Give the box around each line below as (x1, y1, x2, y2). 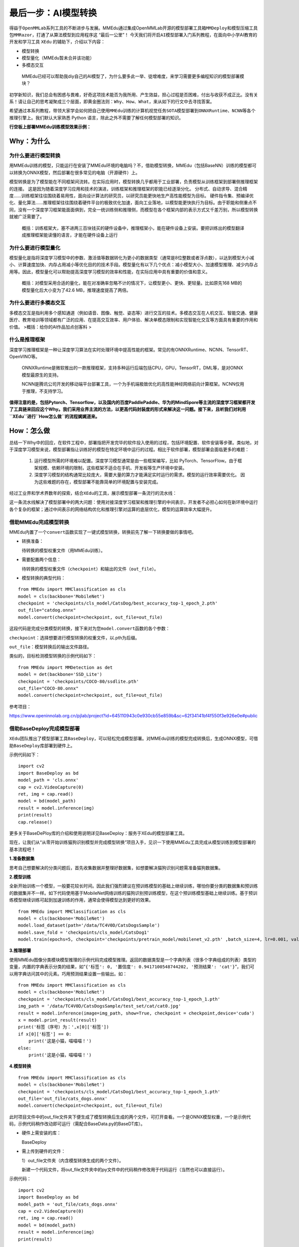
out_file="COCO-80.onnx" (18, 686, 79, 691)
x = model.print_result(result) (18, 1017, 97, 1023)
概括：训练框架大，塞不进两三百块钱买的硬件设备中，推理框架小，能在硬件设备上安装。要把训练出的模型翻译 (21, 225, 244, 231)
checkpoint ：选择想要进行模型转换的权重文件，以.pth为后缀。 (9, 634, 140, 640)
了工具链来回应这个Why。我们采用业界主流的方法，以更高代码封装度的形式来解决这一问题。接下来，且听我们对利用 (9, 407, 246, 413)
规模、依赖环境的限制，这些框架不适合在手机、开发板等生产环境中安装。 (38, 464, 187, 471)
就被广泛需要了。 (9, 213, 44, 219)
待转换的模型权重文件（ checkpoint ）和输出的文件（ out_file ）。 (21, 566, 159, 572)
